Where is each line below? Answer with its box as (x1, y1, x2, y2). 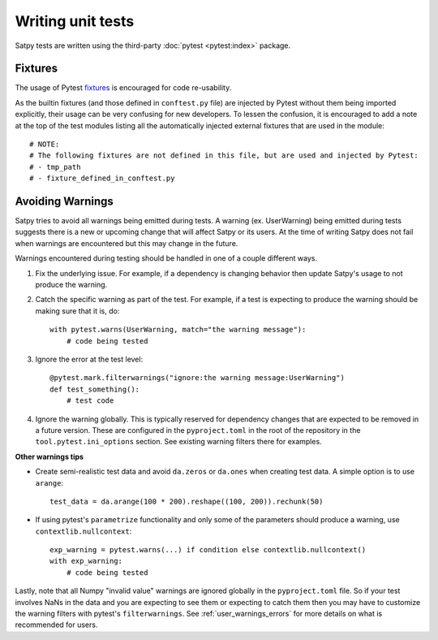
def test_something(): (49, 384, 140, 394)
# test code (66, 396, 114, 405)
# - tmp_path (29, 162, 81, 171)
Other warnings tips (15, 452, 84, 461)
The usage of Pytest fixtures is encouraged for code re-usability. (15, 83, 232, 93)
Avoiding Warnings (15, 195, 114, 208)
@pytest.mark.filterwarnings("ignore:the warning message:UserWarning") (49, 374, 345, 383)
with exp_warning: (49, 556, 123, 566)
